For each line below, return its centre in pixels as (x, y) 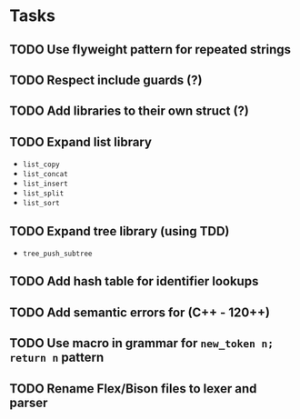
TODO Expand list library (81, 142)
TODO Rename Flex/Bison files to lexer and (133, 389)
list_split (43, 194)
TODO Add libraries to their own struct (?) (130, 111)
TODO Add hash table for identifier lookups (134, 281)
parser (29, 402)
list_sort (41, 204)
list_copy (41, 165)
